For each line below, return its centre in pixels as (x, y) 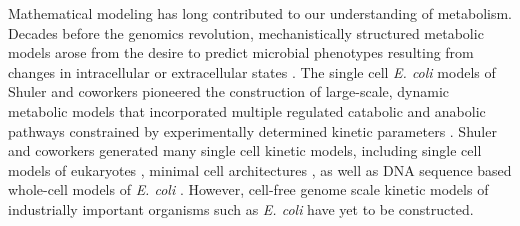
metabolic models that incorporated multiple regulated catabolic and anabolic (247, 110)
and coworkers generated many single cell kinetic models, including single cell (245, 150)
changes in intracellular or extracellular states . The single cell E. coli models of (252, 71)
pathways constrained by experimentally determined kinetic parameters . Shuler (252, 130)
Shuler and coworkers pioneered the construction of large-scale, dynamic (229, 91)
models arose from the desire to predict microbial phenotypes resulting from (241, 52)
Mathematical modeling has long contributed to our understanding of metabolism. (260, 13)
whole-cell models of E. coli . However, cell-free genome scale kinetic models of (248, 189)
